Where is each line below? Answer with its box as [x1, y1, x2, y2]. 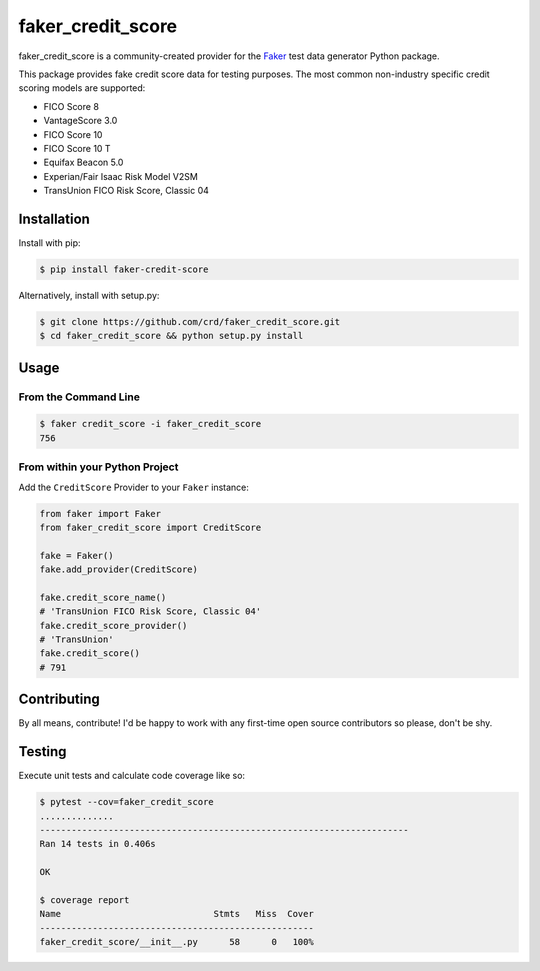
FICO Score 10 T [43, 142, 111, 154]
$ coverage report [39, 895, 130, 905]
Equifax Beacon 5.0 [43, 156, 124, 169]
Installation [18, 210, 90, 227]
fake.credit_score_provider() [39, 620, 188, 631]
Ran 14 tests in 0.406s [39, 838, 157, 850]
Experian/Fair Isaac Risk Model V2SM [43, 170, 199, 182]
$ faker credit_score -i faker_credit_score [39, 418, 262, 430]
